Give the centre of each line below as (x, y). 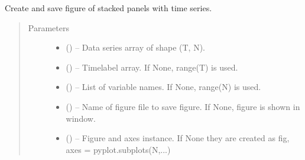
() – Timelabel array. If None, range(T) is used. (152, 67)
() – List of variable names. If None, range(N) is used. (163, 87)
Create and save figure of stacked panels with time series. (108, 8)
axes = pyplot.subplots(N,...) (118, 149)
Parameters (48, 27)
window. (81, 118)
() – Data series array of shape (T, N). (136, 47)
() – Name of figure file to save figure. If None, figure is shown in (183, 106)
